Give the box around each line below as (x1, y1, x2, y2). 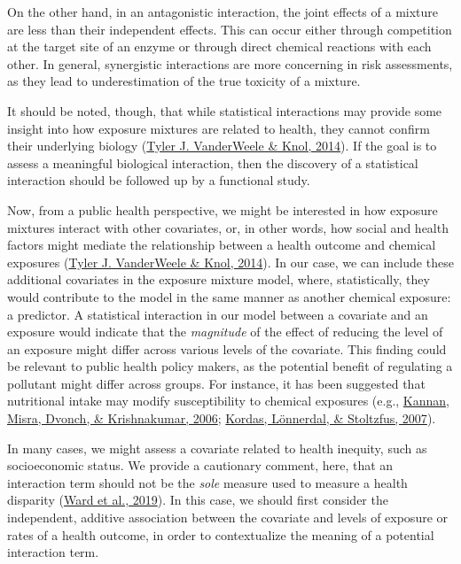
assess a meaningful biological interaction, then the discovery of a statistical (7, 153, 418, 172)
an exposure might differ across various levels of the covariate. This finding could (7, 339, 447, 358)
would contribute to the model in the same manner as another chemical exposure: (7, 287, 451, 305)
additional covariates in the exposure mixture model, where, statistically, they (7, 270, 430, 289)
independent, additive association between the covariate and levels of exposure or (7, 508, 449, 527)
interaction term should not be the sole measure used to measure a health (7, 473, 408, 491)
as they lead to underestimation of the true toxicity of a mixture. (7, 72, 361, 90)
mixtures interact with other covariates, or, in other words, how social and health (7, 218, 449, 236)
